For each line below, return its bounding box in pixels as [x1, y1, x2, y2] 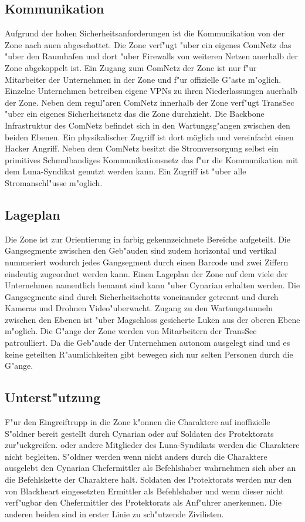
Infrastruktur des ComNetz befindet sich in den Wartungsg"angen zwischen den [5, 119, 290, 131]
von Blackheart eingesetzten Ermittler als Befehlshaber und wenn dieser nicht [5, 484, 284, 497]
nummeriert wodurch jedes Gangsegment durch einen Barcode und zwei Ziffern [5, 255, 289, 268]
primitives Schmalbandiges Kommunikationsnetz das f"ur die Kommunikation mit [5, 153, 299, 166]
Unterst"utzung [5, 388, 101, 406]
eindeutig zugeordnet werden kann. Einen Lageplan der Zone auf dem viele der [5, 267, 288, 279]
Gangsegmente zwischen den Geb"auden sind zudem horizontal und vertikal [5, 244, 277, 257]
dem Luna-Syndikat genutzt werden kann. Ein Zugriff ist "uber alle [5, 165, 246, 177]
